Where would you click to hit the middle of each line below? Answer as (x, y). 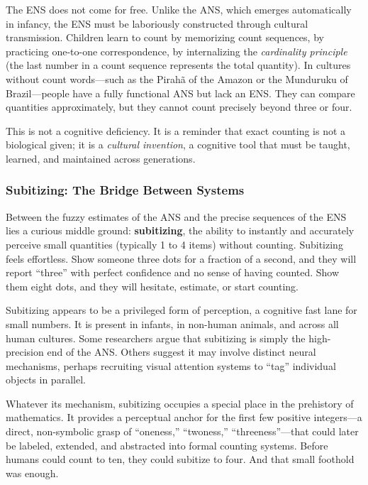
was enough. (32, 473)
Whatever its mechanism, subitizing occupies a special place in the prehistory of (180, 403)
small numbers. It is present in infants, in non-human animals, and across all (172, 323)
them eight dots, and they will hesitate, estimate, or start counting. (152, 286)
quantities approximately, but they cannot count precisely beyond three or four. (179, 107)
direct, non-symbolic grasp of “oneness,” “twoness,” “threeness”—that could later (182, 431)
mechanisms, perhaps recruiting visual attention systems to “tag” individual (171, 365)
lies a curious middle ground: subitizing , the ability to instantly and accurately (180, 230)
